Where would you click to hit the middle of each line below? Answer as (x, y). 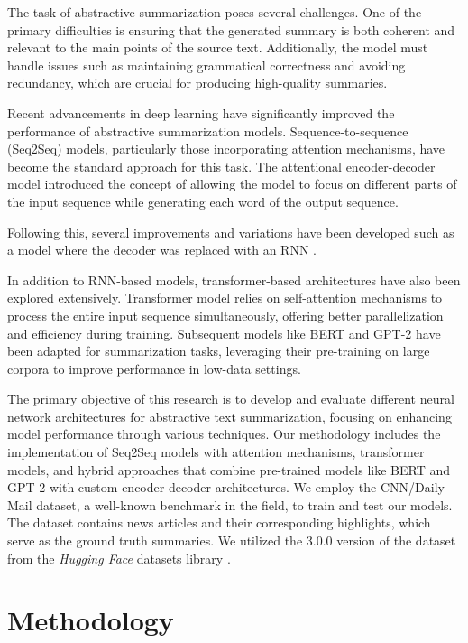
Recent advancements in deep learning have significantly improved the (201, 112)
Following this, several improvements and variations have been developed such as (231, 232)
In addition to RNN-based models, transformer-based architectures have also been (234, 280)
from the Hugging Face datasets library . (119, 558)
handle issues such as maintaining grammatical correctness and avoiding (206, 65)
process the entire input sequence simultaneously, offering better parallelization (225, 315)
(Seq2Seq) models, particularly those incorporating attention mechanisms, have (226, 149)
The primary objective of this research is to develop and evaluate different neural (231, 399)
